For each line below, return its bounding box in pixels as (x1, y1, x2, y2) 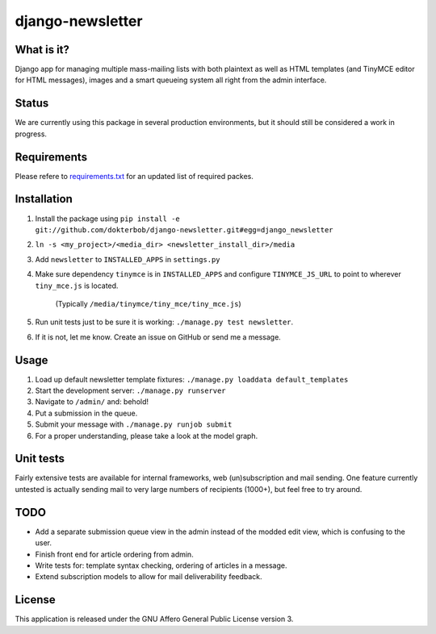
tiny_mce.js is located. (35, 281, 119, 290)
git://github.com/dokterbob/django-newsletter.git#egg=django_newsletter (35, 225, 334, 234)
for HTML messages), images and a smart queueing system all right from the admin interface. (15, 75, 327, 85)
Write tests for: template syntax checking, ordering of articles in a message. (35, 561, 287, 570)
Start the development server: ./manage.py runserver (35, 386, 226, 395)
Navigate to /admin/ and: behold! (35, 397, 149, 407)
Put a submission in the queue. (35, 408, 138, 418)
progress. (15, 129, 48, 139)
